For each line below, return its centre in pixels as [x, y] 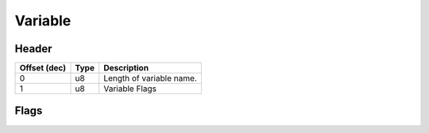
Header [33, 49]
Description [126, 68]
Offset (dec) [43, 68]
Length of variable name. [151, 78]
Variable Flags [130, 89]
